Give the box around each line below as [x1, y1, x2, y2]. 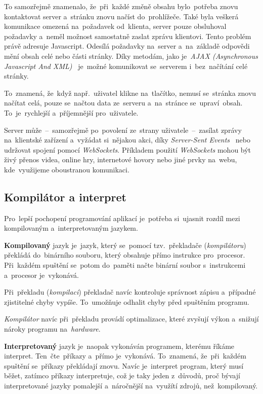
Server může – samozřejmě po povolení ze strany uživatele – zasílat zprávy [4, 124, 242, 135]
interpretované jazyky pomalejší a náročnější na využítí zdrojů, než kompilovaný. [4, 380, 258, 391]
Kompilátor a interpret [4, 189, 126, 204]
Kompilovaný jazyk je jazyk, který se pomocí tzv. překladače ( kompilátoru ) [4, 239, 246, 250]
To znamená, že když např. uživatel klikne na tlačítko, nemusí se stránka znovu [4, 87, 256, 98]
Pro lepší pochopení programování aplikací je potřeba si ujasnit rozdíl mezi [4, 212, 240, 223]
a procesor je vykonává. [4, 269, 79, 280]
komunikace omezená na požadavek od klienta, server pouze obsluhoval [4, 21, 227, 31]
